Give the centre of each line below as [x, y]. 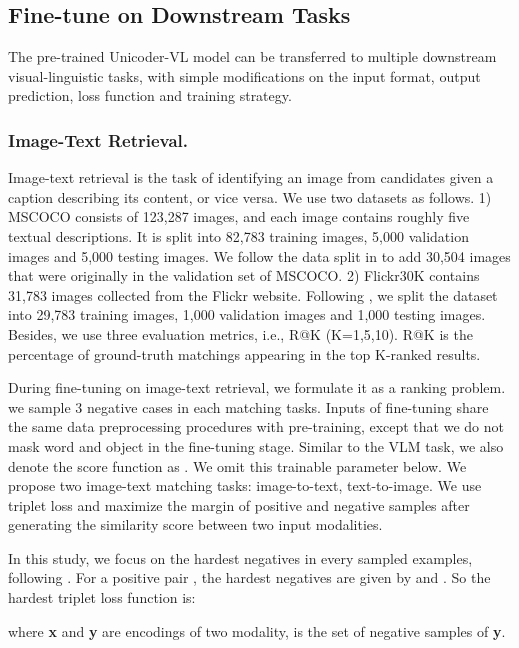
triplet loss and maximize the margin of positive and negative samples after [239, 504]
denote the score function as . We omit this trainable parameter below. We [237, 465]
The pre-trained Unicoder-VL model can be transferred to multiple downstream [252, 56]
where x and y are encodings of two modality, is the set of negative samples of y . [257, 630]
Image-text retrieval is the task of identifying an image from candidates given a [251, 177]
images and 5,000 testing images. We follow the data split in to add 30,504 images [259, 255]
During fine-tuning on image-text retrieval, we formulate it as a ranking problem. [257, 387]
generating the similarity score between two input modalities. [195, 524]
